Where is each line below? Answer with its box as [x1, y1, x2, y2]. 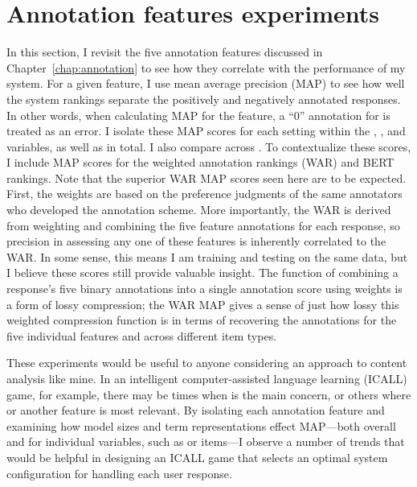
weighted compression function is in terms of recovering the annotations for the [6, 312, 397, 328]
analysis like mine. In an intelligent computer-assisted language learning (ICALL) [6, 370, 407, 386]
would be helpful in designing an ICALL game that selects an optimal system [6, 448, 388, 465]
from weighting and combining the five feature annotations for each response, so [6, 217, 400, 233]
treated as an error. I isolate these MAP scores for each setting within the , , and [6, 122, 406, 139]
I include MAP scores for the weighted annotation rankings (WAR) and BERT [6, 154, 395, 171]
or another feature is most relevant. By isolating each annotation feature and [6, 402, 385, 419]
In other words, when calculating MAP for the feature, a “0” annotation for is [6, 106, 390, 123]
